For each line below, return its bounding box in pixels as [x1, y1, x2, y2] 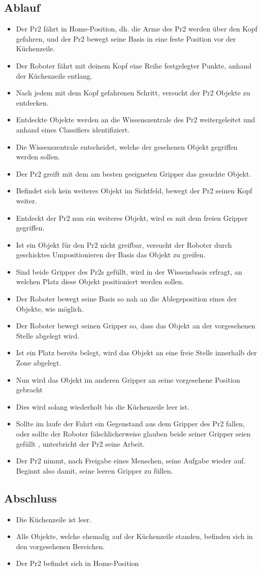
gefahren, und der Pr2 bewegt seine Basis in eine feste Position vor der [16, 33, 236, 44]
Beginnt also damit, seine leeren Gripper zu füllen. [16, 465, 173, 476]
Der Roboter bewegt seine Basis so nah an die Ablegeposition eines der [16, 293, 237, 304]
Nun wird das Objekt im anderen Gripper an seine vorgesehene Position [16, 374, 240, 385]
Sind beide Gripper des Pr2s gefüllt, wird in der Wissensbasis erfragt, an [16, 266, 242, 277]
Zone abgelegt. [16, 357, 61, 368]
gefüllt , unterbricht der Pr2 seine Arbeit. [16, 438, 145, 449]
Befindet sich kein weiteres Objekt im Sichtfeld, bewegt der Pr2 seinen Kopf [16, 185, 252, 196]
